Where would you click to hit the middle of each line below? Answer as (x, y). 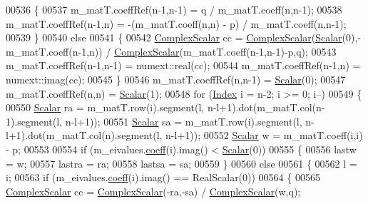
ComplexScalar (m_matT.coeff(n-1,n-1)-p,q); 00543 (225, 51)
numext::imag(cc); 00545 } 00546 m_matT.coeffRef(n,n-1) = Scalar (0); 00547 (176, 79)
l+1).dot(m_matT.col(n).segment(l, (84, 135)
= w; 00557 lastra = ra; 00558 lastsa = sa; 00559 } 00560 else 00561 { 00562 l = (182, 163)
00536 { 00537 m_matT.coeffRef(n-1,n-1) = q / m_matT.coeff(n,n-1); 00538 (174, 9)
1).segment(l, (34, 121)
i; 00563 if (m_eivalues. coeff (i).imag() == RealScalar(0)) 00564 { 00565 (163, 177)
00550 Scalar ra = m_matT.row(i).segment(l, (105, 107)
